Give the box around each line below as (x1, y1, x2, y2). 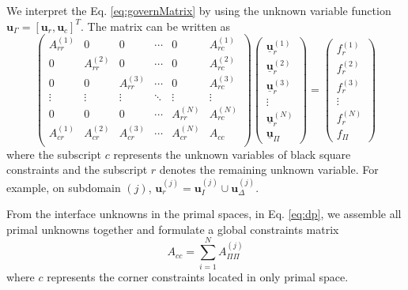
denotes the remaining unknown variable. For (159, 161, 379, 178)
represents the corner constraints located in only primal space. (47, 268, 349, 284)
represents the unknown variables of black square (113, 145, 351, 162)
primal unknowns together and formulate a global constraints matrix (6, 220, 339, 237)
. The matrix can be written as (80, 17, 231, 34)
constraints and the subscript (6, 161, 148, 178)
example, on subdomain (6, 179, 121, 195)
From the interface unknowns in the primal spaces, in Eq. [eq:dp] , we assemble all (6, 205, 402, 222)
